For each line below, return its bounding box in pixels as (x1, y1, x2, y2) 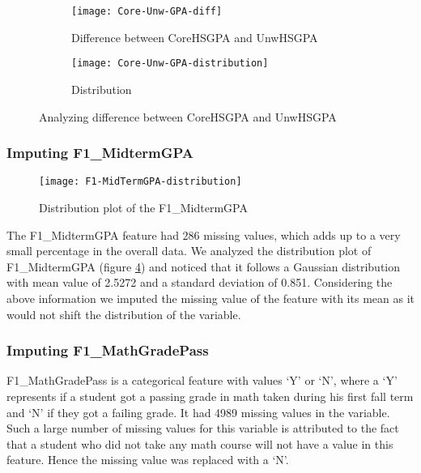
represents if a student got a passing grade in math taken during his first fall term (6, 387, 414, 404)
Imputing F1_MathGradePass (6, 340, 209, 360)
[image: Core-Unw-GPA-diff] (71, 6, 223, 17)
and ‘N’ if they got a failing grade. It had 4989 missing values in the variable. (6, 403, 390, 420)
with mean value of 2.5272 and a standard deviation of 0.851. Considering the (6, 274, 393, 291)
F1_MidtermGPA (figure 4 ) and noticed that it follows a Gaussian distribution (6, 258, 401, 275)
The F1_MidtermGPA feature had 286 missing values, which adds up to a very (6, 226, 401, 243)
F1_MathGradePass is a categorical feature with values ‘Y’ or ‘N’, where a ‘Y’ (6, 372, 398, 389)
